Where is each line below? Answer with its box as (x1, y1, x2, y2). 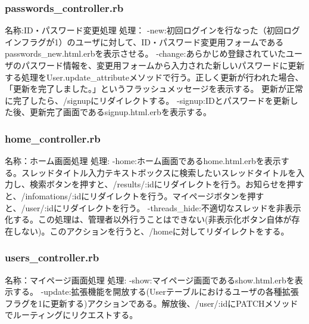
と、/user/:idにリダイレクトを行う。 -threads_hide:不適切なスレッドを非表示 (5, 201, 301, 214)
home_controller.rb (5, 131, 101, 146)
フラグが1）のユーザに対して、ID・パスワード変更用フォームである (21, 35, 284, 48)
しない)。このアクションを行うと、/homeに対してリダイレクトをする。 (13, 224, 289, 237)
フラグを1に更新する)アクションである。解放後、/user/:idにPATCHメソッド (5, 297, 298, 309)
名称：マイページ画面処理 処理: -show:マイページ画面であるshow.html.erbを (5, 273, 295, 286)
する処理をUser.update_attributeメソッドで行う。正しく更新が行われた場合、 (5, 70, 304, 83)
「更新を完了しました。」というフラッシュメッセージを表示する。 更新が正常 (5, 82, 304, 95)
